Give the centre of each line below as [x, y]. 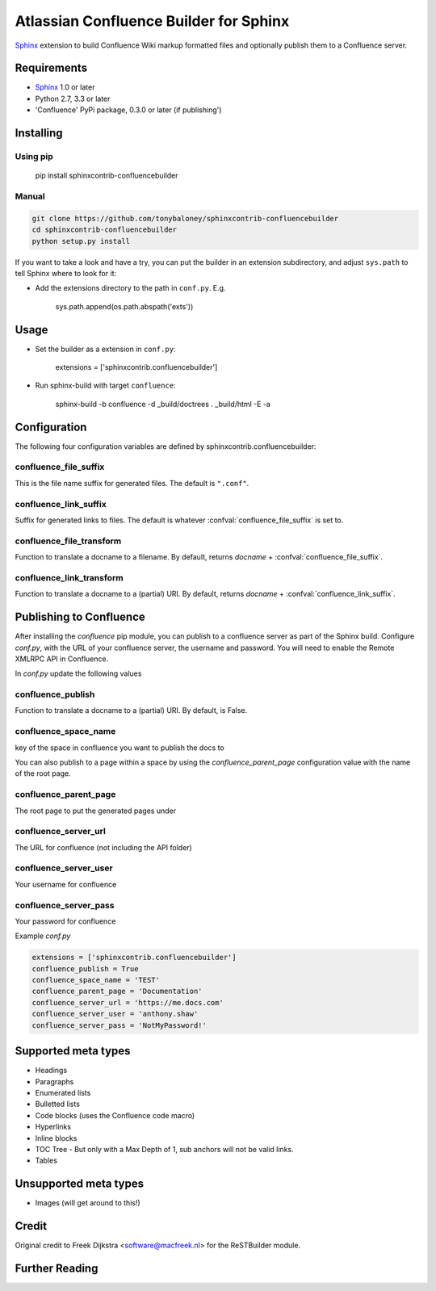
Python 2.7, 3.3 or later [73, 99]
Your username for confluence [66, 884]
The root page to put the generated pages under [96, 811]
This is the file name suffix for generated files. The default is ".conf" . [132, 483]
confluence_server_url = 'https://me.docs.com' [128, 1002]
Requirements [51, 68]
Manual [30, 196]
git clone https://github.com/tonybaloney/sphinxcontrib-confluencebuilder [185, 218]
